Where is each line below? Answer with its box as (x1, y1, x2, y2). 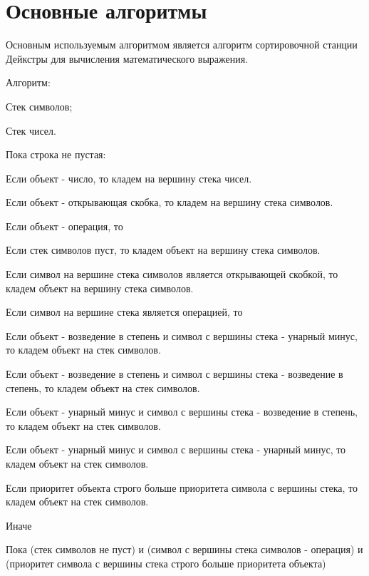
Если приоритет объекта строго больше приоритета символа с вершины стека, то (6, 480, 358, 495)
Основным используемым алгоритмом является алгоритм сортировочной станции (6, 37, 358, 52)
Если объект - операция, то (6, 218, 123, 233)
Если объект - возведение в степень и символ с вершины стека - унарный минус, (6, 328, 358, 343)
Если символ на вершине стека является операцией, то (6, 304, 243, 319)
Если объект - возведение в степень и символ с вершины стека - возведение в (6, 366, 343, 381)
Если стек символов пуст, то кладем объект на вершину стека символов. (6, 242, 321, 257)
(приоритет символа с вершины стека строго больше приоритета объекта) (6, 555, 326, 570)
